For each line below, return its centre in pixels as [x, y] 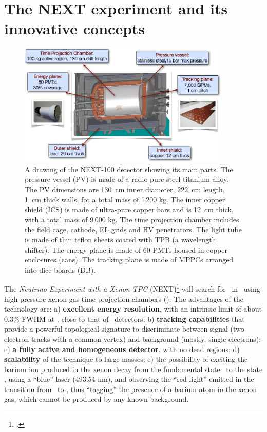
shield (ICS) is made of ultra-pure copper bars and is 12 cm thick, [129, 209]
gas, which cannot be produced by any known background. [97, 399]
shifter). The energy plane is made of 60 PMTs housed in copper [126, 249]
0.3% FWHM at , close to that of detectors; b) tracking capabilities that [125, 318]
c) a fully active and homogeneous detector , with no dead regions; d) [122, 349]
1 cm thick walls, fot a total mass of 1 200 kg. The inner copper [125, 199]
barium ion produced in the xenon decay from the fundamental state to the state [133, 369]
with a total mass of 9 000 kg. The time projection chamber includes [132, 219]
